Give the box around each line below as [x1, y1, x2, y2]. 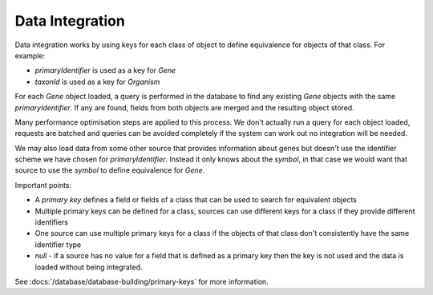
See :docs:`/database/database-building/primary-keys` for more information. [14, 277, 269, 286]
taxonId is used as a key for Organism [34, 77, 160, 86]
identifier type [34, 240, 82, 249]
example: [14, 50, 46, 60]
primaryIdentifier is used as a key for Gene [34, 66, 176, 75]
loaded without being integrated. [34, 262, 144, 272]
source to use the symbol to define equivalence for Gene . [14, 165, 205, 175]
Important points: [14, 180, 72, 189]
